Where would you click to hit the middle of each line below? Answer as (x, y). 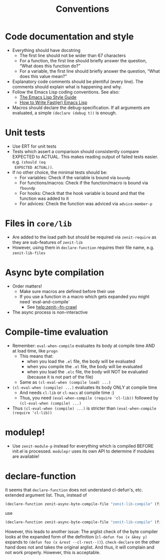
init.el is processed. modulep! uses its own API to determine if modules (83, 451)
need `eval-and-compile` (45, 302)
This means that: (36, 356)
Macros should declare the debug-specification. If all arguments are (81, 107)
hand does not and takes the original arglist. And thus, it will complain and (80, 547)
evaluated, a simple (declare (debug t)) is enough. (64, 113)
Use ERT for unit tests (34, 146)
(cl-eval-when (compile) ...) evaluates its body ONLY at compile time (84, 387)
